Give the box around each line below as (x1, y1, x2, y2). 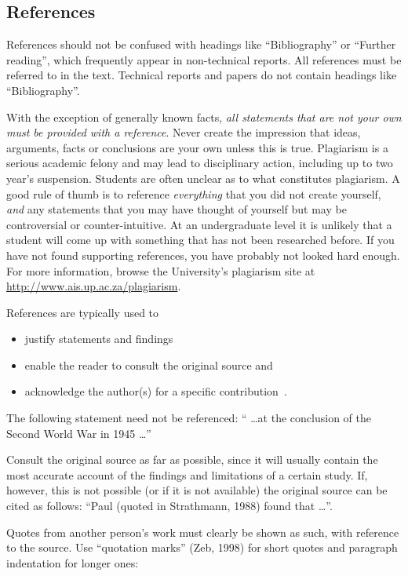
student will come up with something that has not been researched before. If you (6, 231, 395, 248)
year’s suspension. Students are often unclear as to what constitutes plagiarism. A (6, 170, 400, 186)
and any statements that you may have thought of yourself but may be (6, 201, 347, 217)
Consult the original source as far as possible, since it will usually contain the (6, 451, 378, 468)
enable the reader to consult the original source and (24, 356, 273, 373)
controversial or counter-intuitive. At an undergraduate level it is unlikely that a (6, 216, 392, 232)
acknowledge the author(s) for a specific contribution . (24, 383, 287, 399)
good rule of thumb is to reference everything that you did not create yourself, (6, 185, 381, 202)
